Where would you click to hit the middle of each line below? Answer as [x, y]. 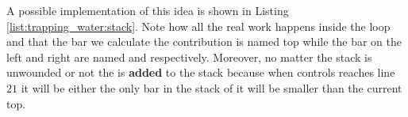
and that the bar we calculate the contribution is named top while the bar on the [204, 42]
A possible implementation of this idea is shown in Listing [148, 10]
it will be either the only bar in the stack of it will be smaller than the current [212, 87]
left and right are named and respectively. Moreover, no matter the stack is [189, 57]
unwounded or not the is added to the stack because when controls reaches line [201, 72]
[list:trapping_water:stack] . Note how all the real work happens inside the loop [198, 26]
